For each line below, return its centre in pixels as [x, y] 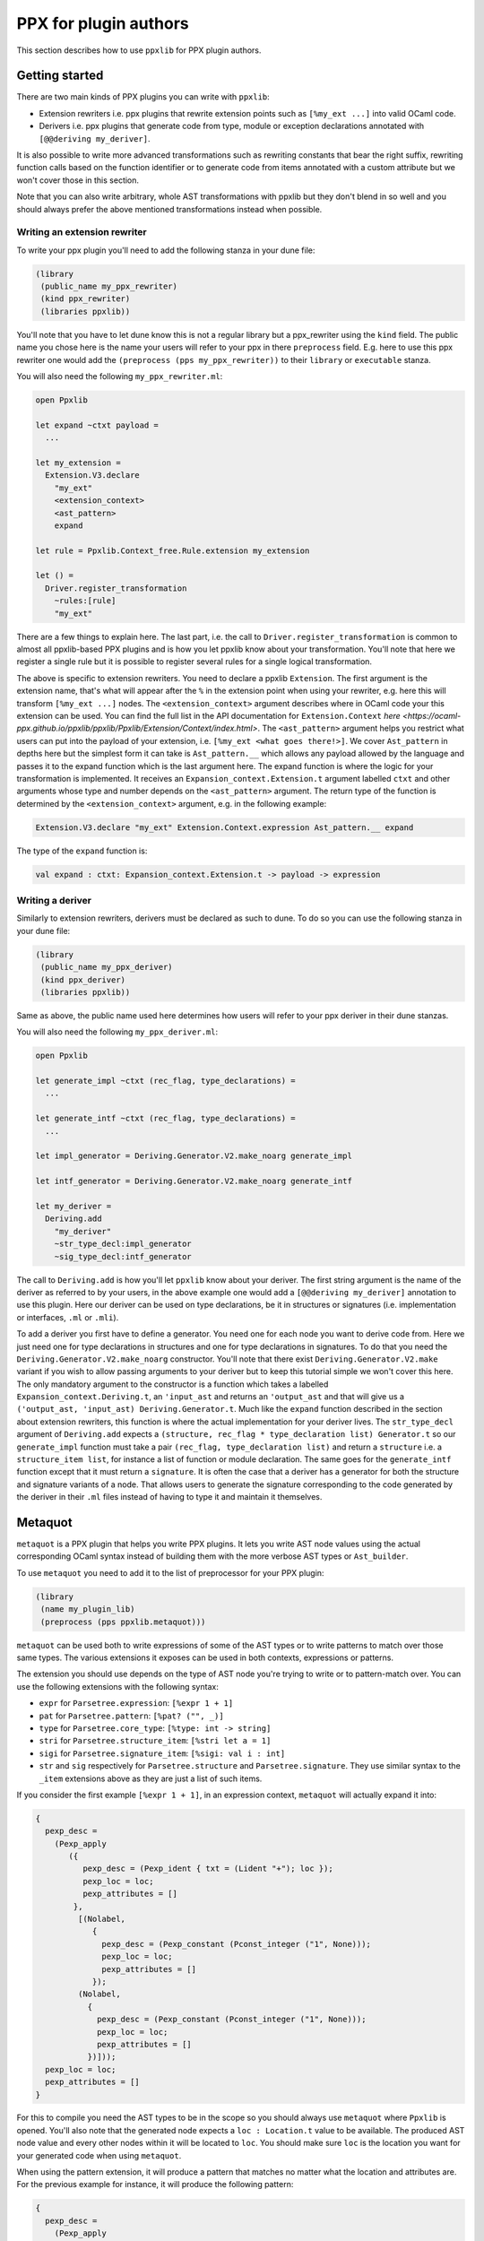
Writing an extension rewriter [82, 232]
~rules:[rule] [85, 601]
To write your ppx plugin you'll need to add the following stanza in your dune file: [166, 250]
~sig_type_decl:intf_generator [123, 1256]
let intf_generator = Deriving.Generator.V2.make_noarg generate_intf [194, 1181]
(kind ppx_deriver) [83, 980]
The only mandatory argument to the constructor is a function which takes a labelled [173, 1384]
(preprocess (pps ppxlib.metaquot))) [123, 1622]
